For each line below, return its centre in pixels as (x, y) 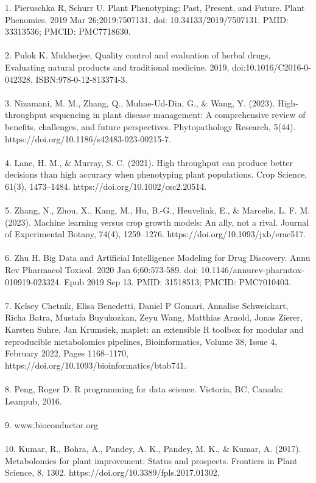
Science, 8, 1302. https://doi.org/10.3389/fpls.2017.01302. (112, 472)
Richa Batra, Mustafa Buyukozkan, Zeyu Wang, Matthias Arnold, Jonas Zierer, (154, 317)
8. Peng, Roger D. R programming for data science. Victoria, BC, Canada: (144, 389)
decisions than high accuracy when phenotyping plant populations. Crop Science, (156, 174)
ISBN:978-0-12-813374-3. (82, 79)
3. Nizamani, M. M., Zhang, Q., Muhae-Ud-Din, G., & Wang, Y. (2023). (140, 103)
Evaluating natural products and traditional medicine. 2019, (117, 67)
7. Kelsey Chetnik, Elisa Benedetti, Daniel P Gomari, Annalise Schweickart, (147, 305)
